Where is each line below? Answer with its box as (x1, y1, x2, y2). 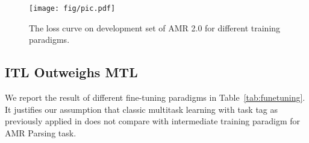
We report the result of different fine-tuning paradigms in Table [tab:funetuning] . (5, 91, 305, 104)
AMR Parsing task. (5, 126, 76, 139)
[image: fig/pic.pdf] (29, 4, 116, 13)
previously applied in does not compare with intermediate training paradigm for (5, 115, 301, 127)
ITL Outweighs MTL (5, 63, 138, 81)
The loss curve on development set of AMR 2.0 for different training (29, 21, 281, 34)
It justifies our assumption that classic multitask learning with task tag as (5, 103, 278, 115)
